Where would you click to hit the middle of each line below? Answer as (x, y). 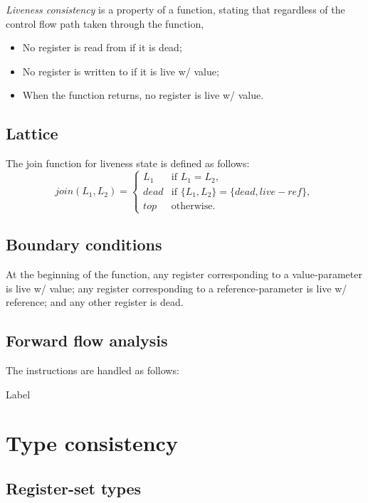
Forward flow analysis (87, 340)
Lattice (32, 133)
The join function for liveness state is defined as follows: (128, 163)
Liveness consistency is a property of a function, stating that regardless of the (175, 9)
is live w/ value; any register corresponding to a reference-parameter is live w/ (177, 288)
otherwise (192, 206)
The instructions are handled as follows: (93, 370)
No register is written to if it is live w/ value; (121, 71)
